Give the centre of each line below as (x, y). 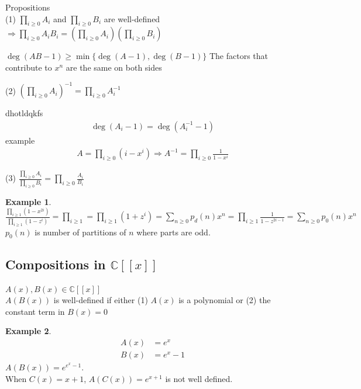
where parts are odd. (173, 232)
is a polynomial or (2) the (225, 300)
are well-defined (132, 18)
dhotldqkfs (24, 113)
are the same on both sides (114, 67)
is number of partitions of (80, 232)
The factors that (239, 56)
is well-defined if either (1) (101, 300)
